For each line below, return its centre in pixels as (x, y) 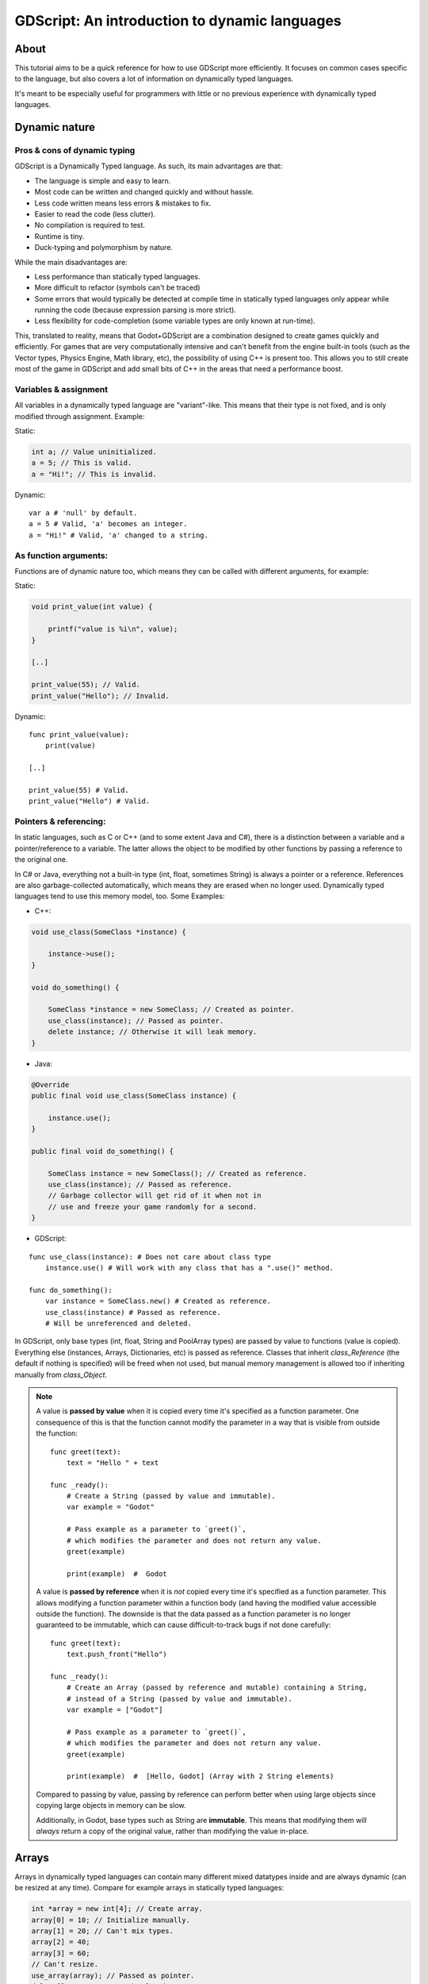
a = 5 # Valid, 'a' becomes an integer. (108, 524)
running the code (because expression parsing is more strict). (136, 310)
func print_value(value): (79, 734)
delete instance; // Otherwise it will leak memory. (153, 1032)
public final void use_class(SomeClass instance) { (134, 1096)
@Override (50, 1084)
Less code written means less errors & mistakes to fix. (123, 203)
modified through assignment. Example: (80, 416)
